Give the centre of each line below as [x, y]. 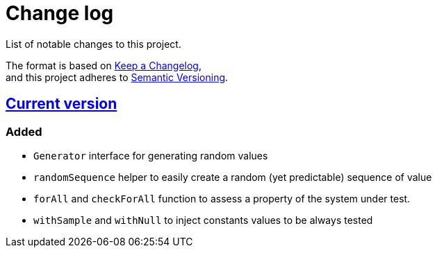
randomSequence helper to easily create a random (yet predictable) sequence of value [233, 177]
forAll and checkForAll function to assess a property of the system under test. [222, 198]
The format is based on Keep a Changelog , [104, 65]
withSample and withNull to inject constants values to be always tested [203, 220]
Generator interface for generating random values [151, 155]
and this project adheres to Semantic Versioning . [117, 77]
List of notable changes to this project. [93, 44]
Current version [61, 104]
